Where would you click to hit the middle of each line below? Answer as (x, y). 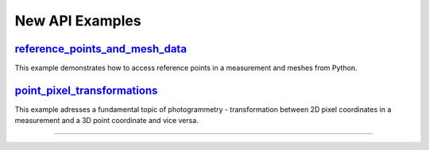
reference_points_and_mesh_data (100, 49)
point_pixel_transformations (86, 90)
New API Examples (78, 21)
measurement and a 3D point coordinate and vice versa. (106, 121)
